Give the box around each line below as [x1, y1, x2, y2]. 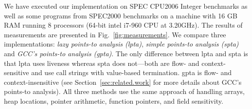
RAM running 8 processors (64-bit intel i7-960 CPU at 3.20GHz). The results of [4, 20, 243, 30]
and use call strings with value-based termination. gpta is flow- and [31, 67, 232, 78]
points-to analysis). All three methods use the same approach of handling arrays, [4, 86, 245, 96]
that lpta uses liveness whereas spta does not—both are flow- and [4, 58, 199, 68]
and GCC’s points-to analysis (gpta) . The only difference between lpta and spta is [4, 48, 248, 58]
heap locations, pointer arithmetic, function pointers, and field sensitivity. [4, 95, 223, 106]
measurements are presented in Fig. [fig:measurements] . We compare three [4, 29, 226, 39]
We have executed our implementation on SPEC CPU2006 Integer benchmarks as [4, 1, 248, 11]
